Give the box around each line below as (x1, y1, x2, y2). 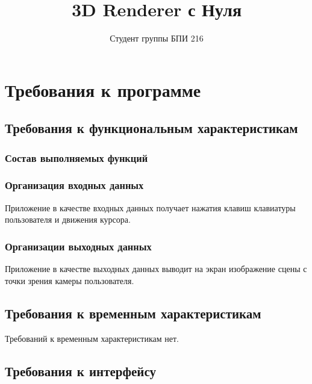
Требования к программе (5, 77, 201, 102)
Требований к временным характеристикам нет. (5, 332, 179, 344)
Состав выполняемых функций (5, 150, 148, 165)
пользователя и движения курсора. (5, 213, 131, 226)
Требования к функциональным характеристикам (5, 119, 298, 137)
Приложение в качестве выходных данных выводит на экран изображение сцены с (5, 262, 307, 275)
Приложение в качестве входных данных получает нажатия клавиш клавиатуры (5, 201, 296, 214)
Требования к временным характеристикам (5, 303, 261, 322)
